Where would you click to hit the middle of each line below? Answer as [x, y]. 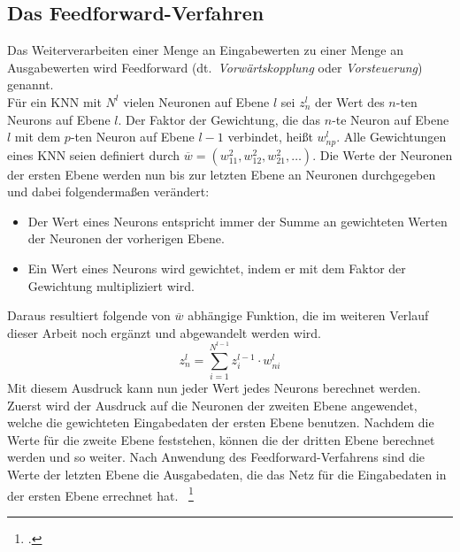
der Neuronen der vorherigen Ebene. [126, 238]
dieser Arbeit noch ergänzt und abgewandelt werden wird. [164, 332]
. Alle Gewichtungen [391, 137]
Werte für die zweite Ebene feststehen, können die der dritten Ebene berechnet [221, 439]
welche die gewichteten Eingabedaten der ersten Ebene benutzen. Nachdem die [221, 422]
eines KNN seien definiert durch [94, 154]
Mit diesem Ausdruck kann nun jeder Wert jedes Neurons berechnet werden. [214, 388]
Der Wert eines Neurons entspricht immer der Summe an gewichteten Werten [238, 221]
